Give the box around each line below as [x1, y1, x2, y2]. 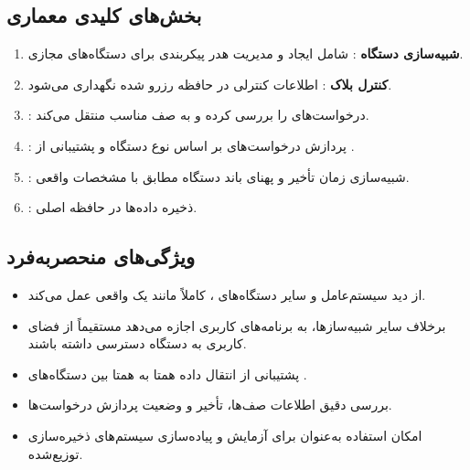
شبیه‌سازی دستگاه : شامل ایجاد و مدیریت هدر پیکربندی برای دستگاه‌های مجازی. [27, 44, 464, 63]
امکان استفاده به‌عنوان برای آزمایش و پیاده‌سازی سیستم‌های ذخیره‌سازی [27, 425, 422, 444]
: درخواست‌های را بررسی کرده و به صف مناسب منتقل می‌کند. [27, 105, 369, 124]
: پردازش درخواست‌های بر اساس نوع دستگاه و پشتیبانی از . [27, 135, 355, 155]
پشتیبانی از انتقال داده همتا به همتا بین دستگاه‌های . [27, 364, 307, 383]
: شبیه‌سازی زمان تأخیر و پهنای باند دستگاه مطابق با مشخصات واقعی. [27, 166, 410, 186]
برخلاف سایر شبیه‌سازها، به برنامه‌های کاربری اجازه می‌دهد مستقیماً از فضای [27, 315, 446, 335]
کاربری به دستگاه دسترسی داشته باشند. [27, 334, 247, 353]
